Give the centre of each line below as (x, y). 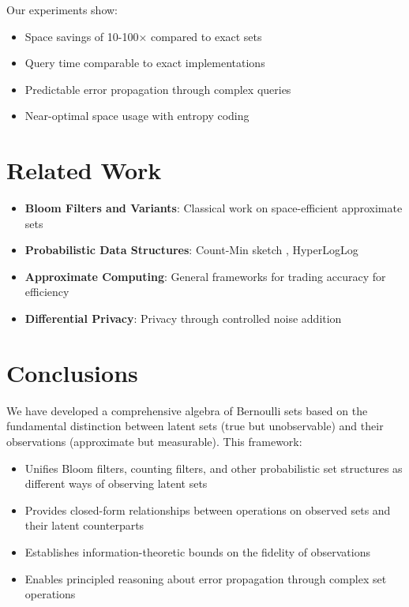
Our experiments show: (62, 9)
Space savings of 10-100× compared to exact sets (143, 36)
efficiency (47, 292)
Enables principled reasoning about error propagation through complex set (206, 578)
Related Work (84, 170)
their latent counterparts (84, 525)
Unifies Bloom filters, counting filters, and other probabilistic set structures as (214, 468)
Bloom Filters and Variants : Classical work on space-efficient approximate (214, 208)
